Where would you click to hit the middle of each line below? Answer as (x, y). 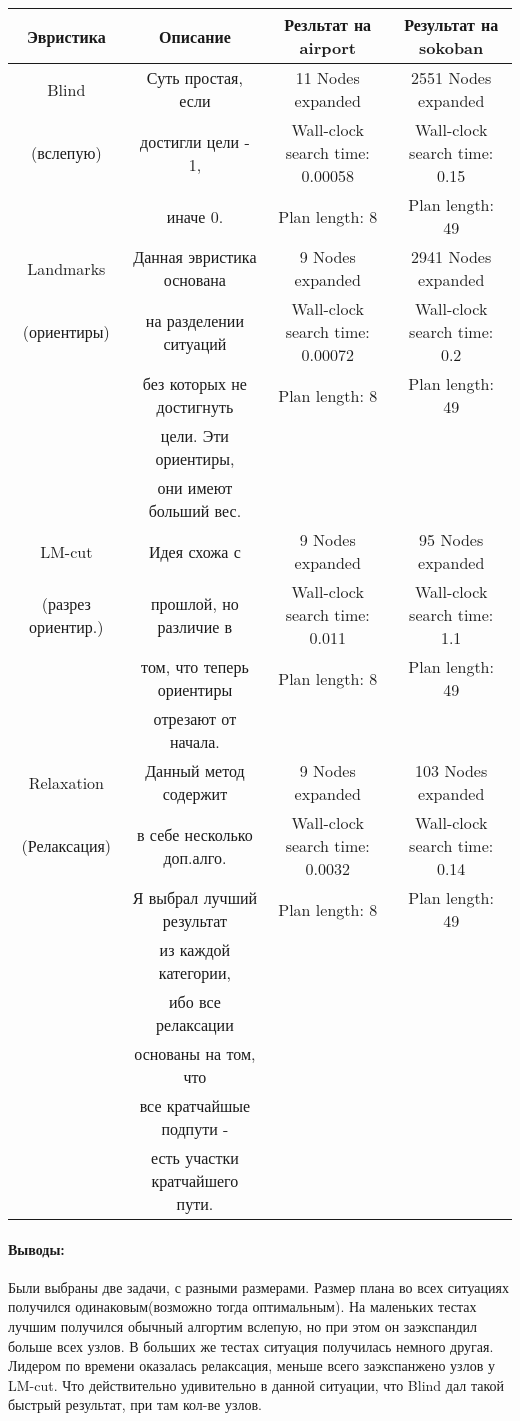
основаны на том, (195, 1053)
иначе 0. (195, 216)
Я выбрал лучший (195, 897)
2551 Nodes (451, 77)
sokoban (451, 47)
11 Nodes (327, 77)
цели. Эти (194, 435)
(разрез (66, 603)
